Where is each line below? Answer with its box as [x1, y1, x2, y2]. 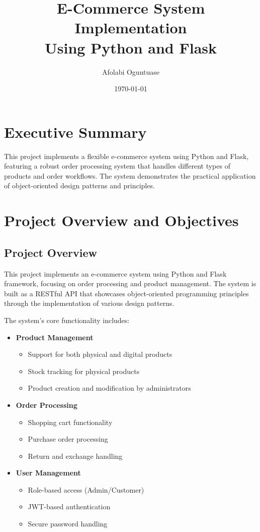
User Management [16, 467, 81, 478]
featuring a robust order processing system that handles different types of [4, 161, 230, 171]
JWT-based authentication [28, 501, 111, 512]
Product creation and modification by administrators [28, 383, 191, 393]
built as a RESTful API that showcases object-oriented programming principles [4, 288, 249, 298]
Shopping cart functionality [28, 416, 113, 427]
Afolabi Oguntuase [102, 66, 160, 77]
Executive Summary [4, 121, 147, 142]
